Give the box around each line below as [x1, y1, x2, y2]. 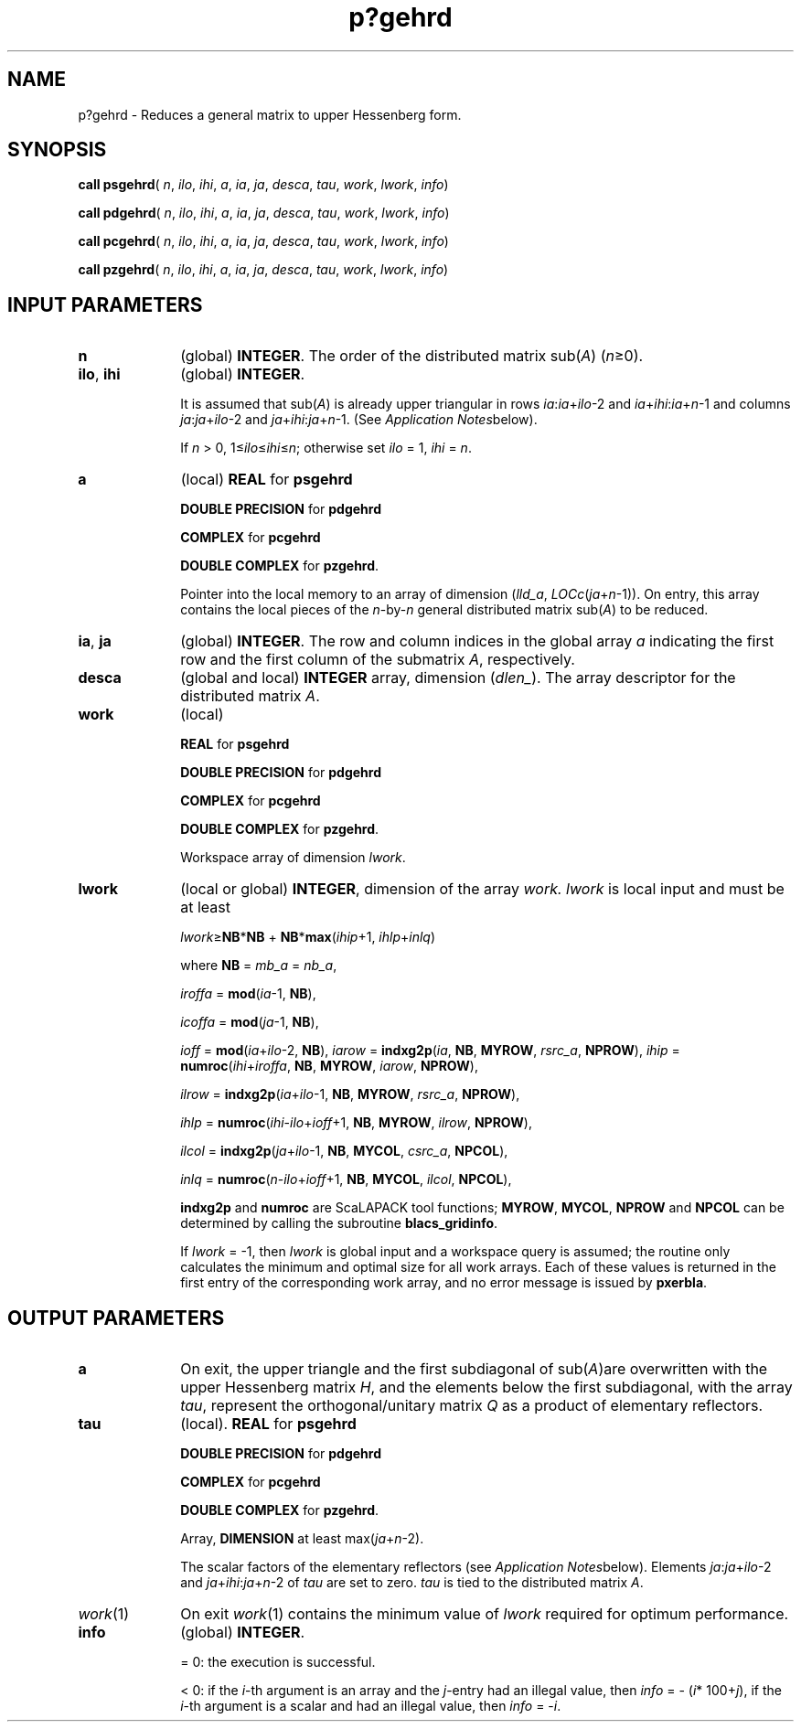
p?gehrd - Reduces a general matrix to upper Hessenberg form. [78, 106, 462, 123]
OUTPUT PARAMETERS [7, 1306, 225, 1329]
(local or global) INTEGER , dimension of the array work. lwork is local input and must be [180, 880, 785, 899]
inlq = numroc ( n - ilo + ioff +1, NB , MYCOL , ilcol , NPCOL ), [180, 1171, 512, 1188]
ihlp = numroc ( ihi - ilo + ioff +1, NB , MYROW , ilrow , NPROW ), [180, 1115, 532, 1131]
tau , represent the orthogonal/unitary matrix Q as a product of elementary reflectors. [180, 1396, 764, 1415]
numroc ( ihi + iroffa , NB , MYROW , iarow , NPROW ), [180, 1058, 478, 1074]
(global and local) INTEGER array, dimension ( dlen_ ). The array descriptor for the [180, 668, 736, 688]
